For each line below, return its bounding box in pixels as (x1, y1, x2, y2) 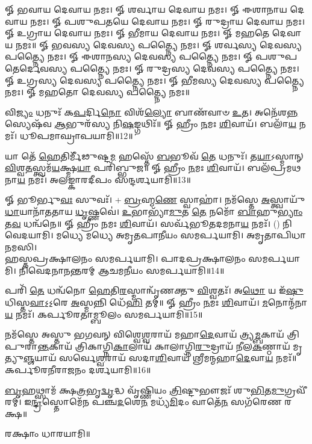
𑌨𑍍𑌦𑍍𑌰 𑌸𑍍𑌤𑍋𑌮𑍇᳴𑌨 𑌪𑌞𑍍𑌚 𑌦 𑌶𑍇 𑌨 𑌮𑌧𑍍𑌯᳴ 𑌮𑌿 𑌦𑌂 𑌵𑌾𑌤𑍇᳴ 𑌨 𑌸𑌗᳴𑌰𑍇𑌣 (31, 395, 282, 408)
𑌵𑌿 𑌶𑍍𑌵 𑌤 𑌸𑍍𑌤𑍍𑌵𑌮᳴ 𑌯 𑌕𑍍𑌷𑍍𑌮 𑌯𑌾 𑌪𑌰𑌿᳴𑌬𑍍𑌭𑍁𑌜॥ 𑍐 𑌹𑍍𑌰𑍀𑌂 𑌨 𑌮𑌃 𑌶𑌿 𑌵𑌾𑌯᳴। (5, 161, 245, 174)
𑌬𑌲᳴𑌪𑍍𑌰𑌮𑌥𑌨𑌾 (247, 161, 301, 174)
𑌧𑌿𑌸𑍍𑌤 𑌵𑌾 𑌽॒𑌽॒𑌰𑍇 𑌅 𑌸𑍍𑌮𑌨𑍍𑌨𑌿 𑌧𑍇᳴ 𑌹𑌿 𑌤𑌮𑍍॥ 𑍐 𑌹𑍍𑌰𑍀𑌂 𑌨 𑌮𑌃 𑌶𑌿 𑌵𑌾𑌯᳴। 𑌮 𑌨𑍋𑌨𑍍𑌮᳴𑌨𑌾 (5, 296, 308, 309)
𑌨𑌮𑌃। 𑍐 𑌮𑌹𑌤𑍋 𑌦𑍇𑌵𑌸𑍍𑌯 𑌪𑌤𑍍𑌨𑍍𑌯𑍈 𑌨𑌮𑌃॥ (5, 85, 190, 98)
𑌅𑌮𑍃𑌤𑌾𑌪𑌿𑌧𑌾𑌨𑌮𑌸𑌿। (246, 229, 306, 241)
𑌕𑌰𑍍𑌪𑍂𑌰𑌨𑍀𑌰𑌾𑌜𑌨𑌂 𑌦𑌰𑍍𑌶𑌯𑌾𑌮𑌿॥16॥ (5, 363, 151, 376)
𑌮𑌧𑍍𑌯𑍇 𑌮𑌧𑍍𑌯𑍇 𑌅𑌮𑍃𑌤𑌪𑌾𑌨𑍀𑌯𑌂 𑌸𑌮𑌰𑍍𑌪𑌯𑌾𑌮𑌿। (56, 229, 244, 241)
